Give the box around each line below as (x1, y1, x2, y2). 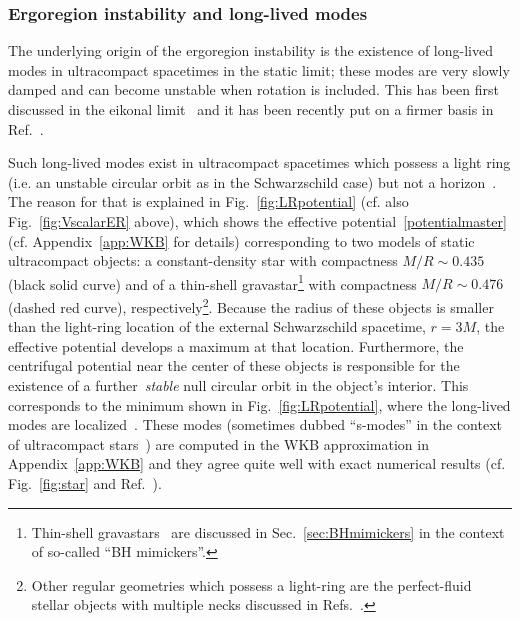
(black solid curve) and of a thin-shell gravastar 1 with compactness (8, 270, 417, 294)
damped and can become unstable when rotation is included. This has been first (8, 79, 499, 100)
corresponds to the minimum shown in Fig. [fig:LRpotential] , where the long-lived (8, 394, 511, 415)
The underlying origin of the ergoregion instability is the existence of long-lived (8, 40, 493, 61)
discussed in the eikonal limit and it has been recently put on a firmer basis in (8, 99, 494, 119)
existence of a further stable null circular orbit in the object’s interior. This (8, 375, 469, 396)
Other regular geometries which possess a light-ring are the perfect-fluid (31, 574, 472, 595)
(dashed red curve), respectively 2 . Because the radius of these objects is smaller (8, 294, 494, 317)
